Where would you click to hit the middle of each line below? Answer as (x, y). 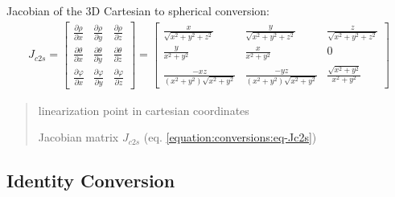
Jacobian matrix (78, 137)
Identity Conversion (91, 181)
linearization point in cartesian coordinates (144, 110)
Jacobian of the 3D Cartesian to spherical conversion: (138, 10)
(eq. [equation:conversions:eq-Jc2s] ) (230, 137)
